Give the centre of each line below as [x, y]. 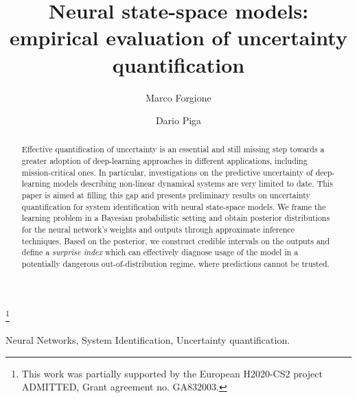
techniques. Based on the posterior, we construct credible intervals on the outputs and [176, 241]
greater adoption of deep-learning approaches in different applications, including [164, 161]
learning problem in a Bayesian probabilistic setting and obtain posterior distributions [176, 218]
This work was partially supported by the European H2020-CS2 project [172, 373]
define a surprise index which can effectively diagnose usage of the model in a [160, 252]
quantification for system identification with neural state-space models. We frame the [174, 206]
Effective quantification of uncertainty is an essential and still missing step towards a [173, 149]
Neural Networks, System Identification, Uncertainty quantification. [148, 339]
